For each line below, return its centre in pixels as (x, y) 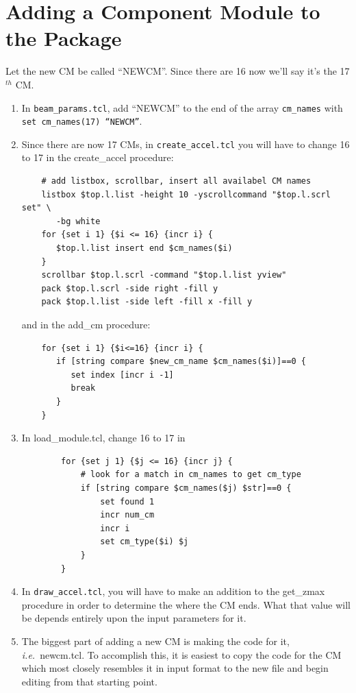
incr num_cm (127, 515)
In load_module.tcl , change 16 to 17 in (103, 438)
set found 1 (127, 501)
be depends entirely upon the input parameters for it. (134, 618)
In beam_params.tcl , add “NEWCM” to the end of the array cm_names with (182, 107)
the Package (64, 38)
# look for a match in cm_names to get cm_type (191, 475)
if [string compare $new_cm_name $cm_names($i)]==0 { (181, 362)
